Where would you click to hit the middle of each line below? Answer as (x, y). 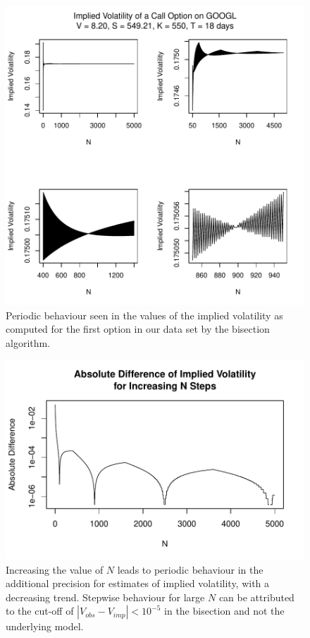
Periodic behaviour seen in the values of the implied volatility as (144, 315)
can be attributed (256, 597)
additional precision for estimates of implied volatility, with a (138, 583)
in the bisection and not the (224, 611)
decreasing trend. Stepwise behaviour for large (105, 597)
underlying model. (45, 626)
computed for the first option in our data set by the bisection (138, 329)
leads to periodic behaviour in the (190, 569)
